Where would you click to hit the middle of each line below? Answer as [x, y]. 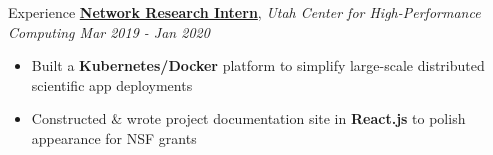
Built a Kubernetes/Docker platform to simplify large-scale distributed [258, 65]
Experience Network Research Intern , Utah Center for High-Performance [244, 12]
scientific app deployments [112, 84]
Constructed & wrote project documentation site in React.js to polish [248, 118]
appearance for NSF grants [114, 137]
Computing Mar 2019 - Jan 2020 [109, 31]
